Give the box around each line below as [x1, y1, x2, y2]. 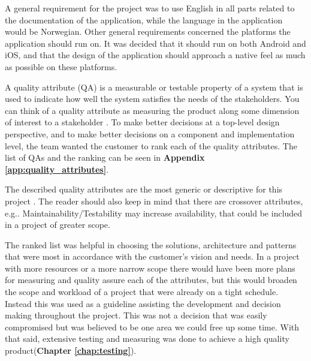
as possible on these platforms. [5, 60, 117, 73]
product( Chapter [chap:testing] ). [5, 344, 137, 357]
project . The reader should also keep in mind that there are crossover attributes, [5, 194, 303, 207]
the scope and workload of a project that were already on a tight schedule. [5, 285, 279, 298]
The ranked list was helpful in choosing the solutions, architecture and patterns [5, 238, 297, 251]
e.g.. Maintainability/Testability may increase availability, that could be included [5, 206, 303, 219]
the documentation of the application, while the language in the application [5, 13, 283, 26]
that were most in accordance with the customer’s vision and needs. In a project [5, 250, 300, 263]
